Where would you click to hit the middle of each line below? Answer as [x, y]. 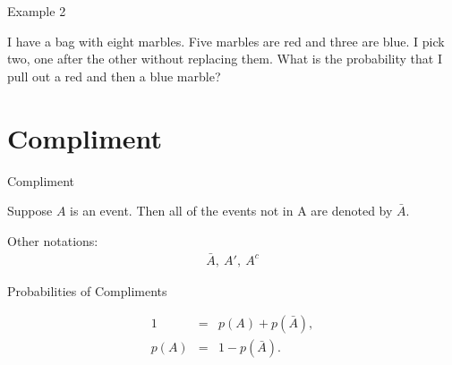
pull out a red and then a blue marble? [114, 76]
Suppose [30, 211]
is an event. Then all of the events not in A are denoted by [231, 211]
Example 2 [37, 11]
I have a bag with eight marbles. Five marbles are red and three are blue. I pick [226, 41]
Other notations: [53, 240]
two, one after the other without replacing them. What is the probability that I [225, 59]
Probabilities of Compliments [87, 290]
